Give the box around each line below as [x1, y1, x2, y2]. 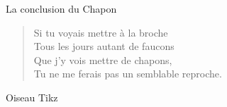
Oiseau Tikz [6, 89, 58, 104]
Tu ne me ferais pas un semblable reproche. [33, 66, 222, 81]
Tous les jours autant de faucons [33, 39, 175, 53]
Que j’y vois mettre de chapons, [33, 52, 172, 67]
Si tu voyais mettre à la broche [33, 25, 168, 39]
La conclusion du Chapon [6, 1, 117, 15]
